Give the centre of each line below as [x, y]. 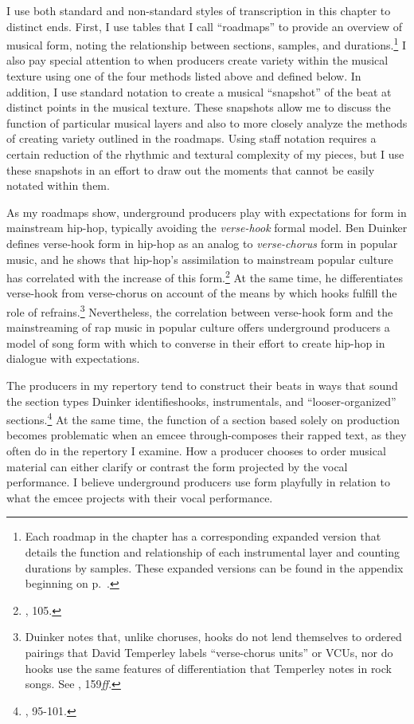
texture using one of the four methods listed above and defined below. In [184, 76]
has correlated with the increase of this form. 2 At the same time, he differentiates [205, 276]
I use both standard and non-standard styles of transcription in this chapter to [199, 10]
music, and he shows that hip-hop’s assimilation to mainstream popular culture [200, 259]
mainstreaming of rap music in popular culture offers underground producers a [198, 327]
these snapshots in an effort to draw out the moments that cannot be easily [191, 169]
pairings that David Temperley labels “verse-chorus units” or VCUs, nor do [209, 652]
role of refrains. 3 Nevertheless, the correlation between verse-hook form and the [200, 311]
